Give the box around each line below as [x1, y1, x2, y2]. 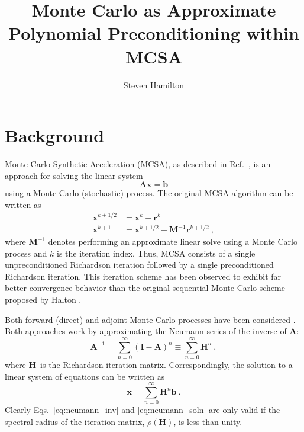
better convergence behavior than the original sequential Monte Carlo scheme [5, 281, 285, 294]
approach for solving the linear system [5, 169, 143, 181]
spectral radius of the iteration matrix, [5, 415, 145, 427]
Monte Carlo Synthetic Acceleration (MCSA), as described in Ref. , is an [5, 158, 271, 170]
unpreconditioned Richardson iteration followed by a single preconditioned [5, 258, 274, 271]
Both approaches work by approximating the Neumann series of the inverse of [5, 325, 287, 337]
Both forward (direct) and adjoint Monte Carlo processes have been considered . [5, 313, 296, 325]
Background [5, 123, 105, 148]
